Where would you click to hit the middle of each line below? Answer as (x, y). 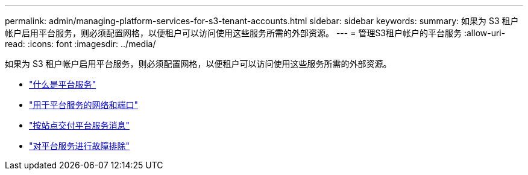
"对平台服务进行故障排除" (80, 146)
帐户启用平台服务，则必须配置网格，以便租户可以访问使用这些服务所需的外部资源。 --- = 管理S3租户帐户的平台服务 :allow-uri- (255, 33)
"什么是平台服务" (63, 84)
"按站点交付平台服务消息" (80, 125)
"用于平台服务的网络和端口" (84, 105)
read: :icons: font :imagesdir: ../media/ (80, 44)
